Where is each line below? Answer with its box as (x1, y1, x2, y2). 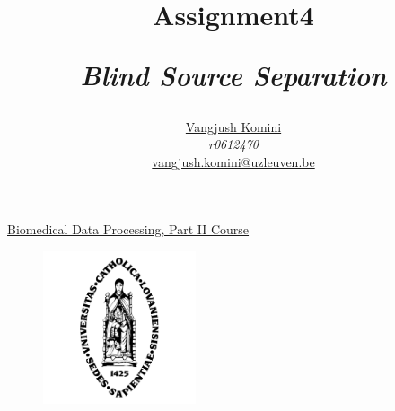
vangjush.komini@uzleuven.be (152, 152, 315, 171)
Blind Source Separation (80, 57, 387, 94)
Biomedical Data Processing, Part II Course (7, 220, 250, 239)
